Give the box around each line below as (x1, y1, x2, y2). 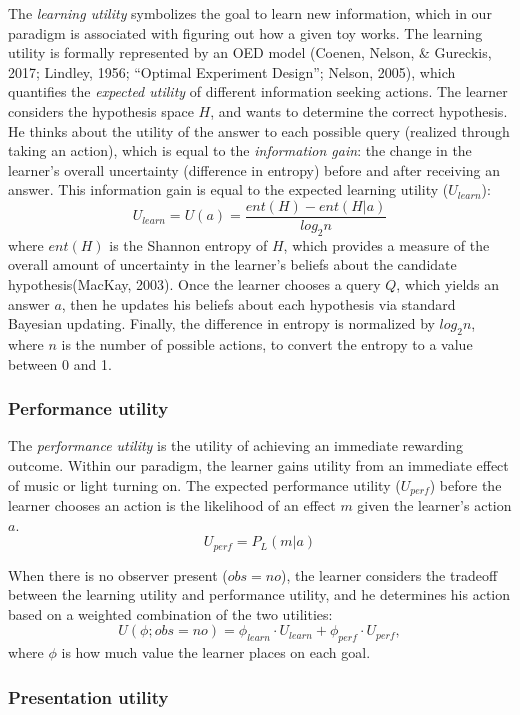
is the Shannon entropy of (109, 234, 268, 255)
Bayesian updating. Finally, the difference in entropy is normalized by (8, 313, 435, 334)
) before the (429, 474, 502, 495)
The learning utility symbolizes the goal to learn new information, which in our (8, 3, 492, 23)
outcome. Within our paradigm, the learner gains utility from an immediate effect (8, 454, 509, 475)
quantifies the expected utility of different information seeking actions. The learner (8, 81, 508, 102)
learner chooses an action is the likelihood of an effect (8, 495, 336, 516)
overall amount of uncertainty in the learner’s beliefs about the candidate (8, 254, 457, 275)
